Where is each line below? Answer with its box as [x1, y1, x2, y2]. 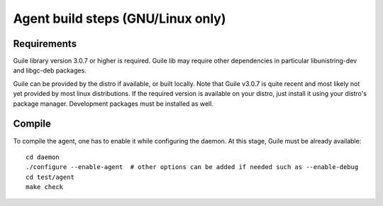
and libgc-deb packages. [13, 66, 87, 75]
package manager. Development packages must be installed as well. [13, 99, 214, 108]
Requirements [13, 38, 77, 50]
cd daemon [26, 153, 60, 161]
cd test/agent [26, 173, 74, 181]
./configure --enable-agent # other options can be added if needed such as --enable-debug [26, 163, 359, 171]
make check [26, 183, 64, 191]
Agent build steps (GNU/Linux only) [13, 11, 226, 26]
